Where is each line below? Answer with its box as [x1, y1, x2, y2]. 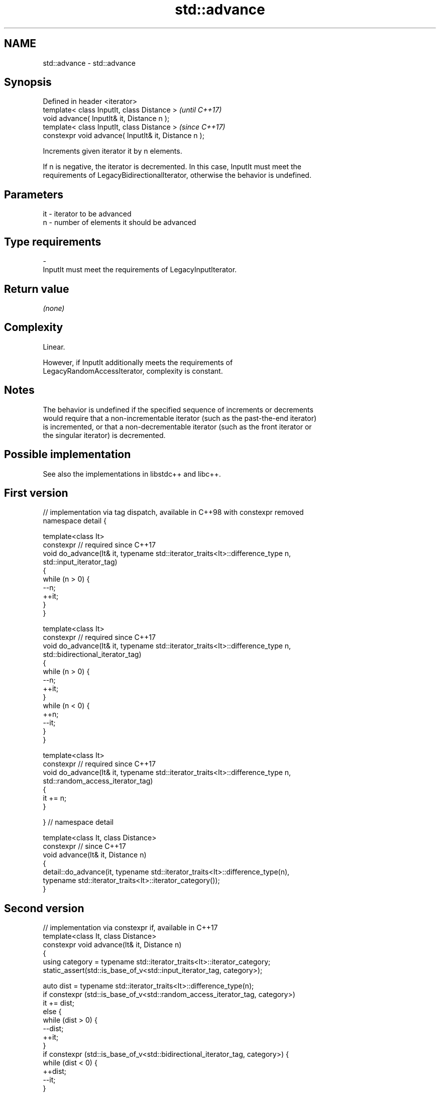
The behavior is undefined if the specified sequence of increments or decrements [43, 405, 313, 414]
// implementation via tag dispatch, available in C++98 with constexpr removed [43, 508, 304, 517]
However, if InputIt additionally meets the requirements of [43, 358, 233, 367]
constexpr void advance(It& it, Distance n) [43, 940, 182, 949]
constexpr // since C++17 [43, 842, 126, 851]
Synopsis [4, 76, 52, 89]
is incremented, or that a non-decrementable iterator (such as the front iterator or [43, 422, 312, 431]
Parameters [4, 188, 63, 201]
